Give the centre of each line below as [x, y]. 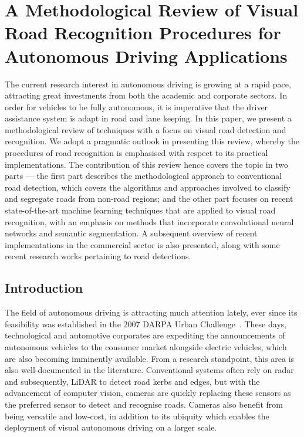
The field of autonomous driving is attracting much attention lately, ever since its [151, 312]
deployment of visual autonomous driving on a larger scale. [111, 427]
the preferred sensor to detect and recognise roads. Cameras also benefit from [144, 404]
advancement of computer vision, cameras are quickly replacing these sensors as [148, 393]
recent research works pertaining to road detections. [98, 256]
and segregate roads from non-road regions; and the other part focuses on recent [149, 199]
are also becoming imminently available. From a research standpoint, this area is [150, 358]
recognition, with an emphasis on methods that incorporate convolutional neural [149, 221]
